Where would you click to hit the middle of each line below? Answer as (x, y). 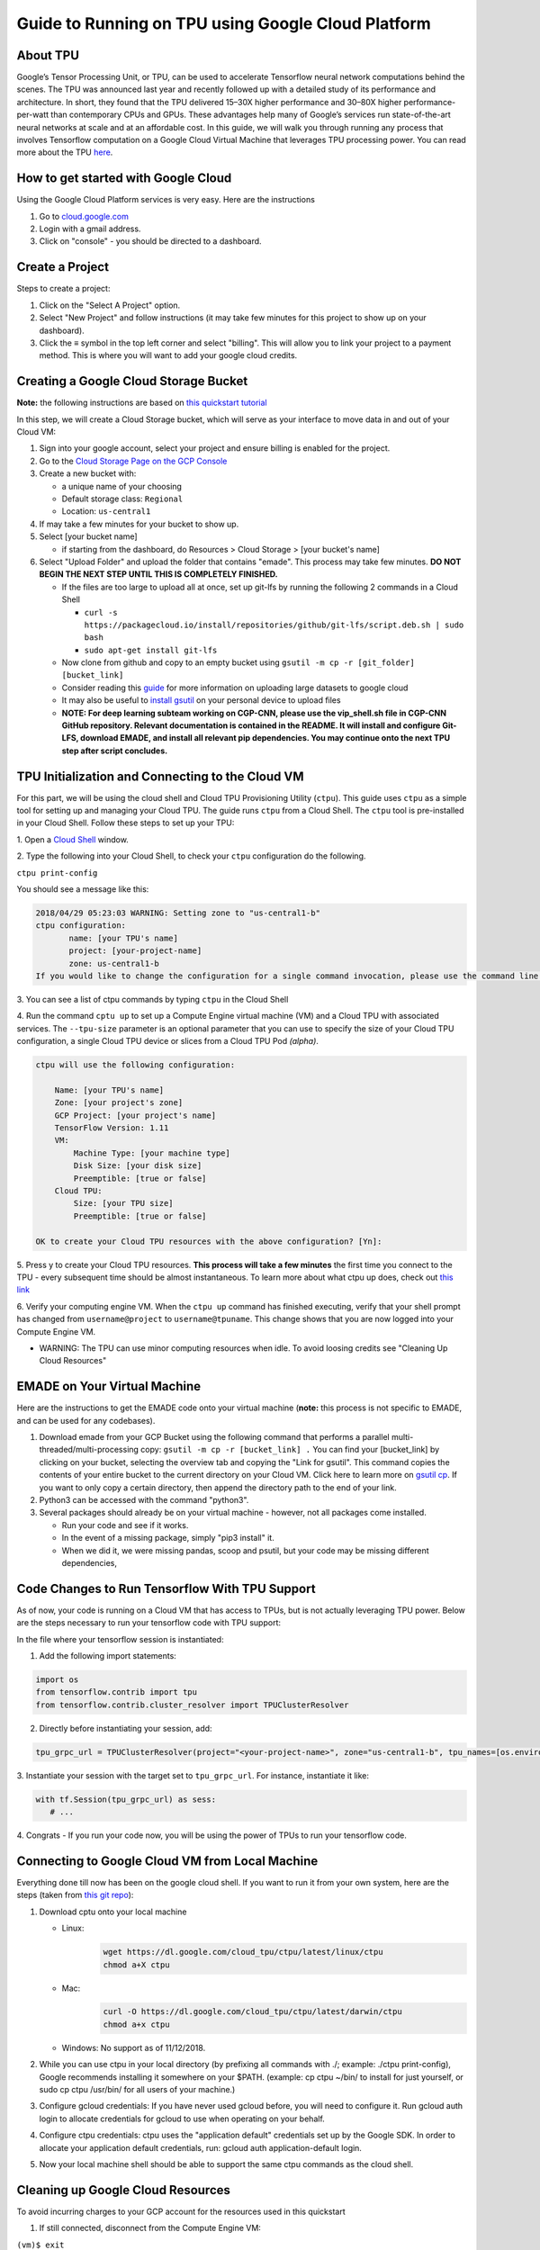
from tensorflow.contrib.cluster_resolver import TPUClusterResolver (192, 1705)
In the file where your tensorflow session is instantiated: (120, 1639)
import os (57, 1679)
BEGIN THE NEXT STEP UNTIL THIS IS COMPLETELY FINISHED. (158, 574)
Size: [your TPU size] (124, 1203)
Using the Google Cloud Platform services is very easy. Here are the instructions (166, 200)
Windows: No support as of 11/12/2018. (134, 2047)
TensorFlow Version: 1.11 (112, 1128)
